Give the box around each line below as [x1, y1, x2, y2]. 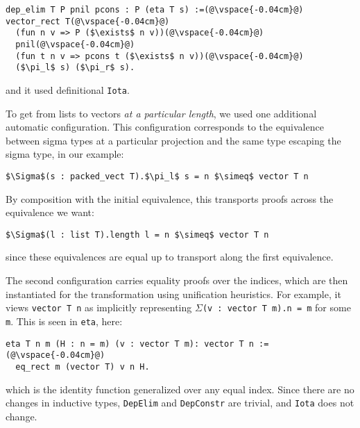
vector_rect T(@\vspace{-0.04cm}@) [6, 16, 170, 26]
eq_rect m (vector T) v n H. [15, 361, 150, 372]
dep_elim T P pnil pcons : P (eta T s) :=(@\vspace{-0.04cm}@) [6, 5, 304, 15]
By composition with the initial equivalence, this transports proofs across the [6, 191, 334, 206]
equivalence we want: [6, 205, 94, 220]
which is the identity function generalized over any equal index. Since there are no [6, 381, 354, 396]
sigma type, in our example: [6, 147, 124, 161]
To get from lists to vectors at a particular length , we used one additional [6, 106, 317, 120]
